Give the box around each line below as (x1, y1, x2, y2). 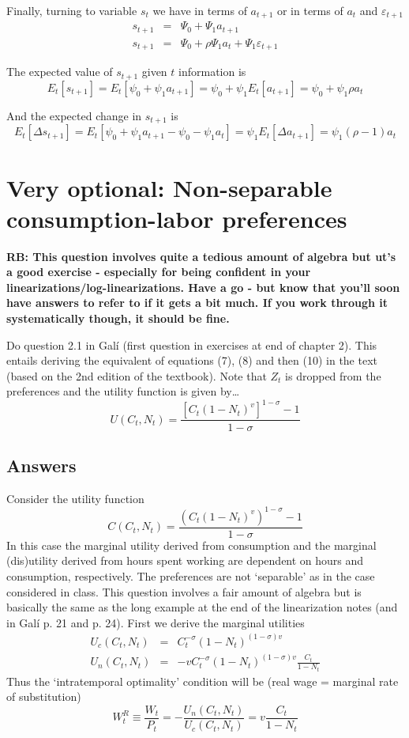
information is (178, 63, 246, 80)
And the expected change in (6, 107, 142, 123)
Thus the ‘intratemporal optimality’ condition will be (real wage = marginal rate (6, 672, 399, 689)
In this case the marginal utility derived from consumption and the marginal (6, 536, 377, 553)
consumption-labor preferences (6, 202, 347, 234)
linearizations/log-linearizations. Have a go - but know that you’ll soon (6, 278, 400, 295)
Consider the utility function (6, 490, 144, 506)
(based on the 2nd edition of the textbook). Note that (6, 367, 267, 384)
